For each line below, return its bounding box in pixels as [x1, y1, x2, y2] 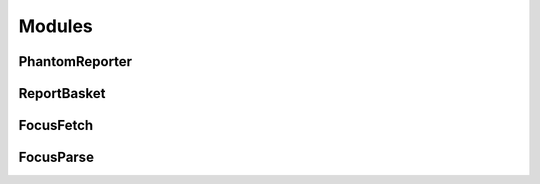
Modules [18, 15, 94, 37]
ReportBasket [18, 85, 106, 102]
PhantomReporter [18, 53, 133, 70]
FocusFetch [18, 117, 94, 134]
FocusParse [18, 149, 95, 166]
